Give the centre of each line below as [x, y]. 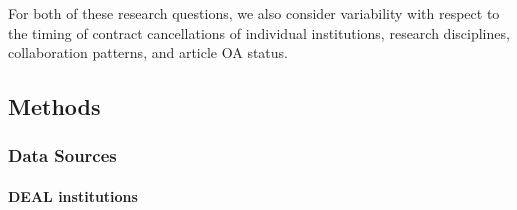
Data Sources [62, 155]
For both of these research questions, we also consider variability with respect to [254, 13]
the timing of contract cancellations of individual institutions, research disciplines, [259, 32]
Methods [54, 106]
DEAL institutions [73, 196]
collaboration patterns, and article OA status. [148, 52]
